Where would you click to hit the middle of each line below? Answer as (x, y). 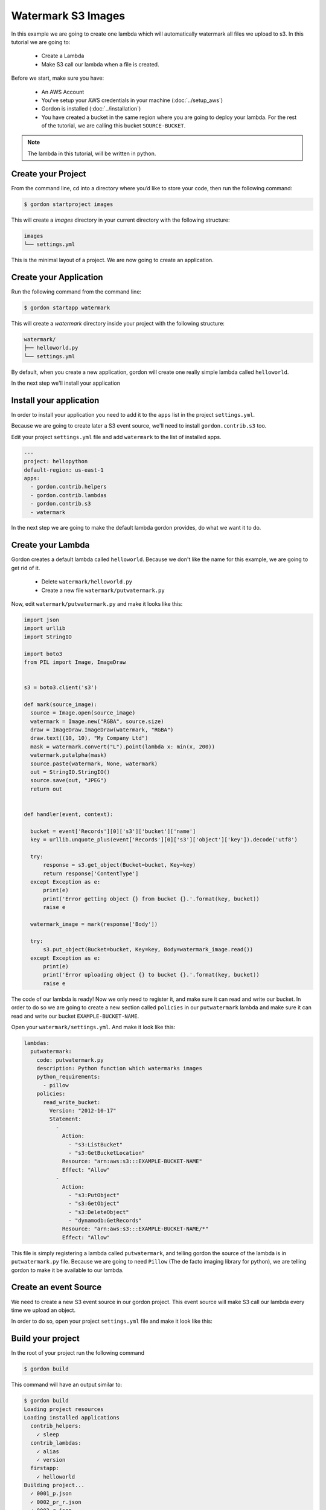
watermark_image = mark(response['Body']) (94, 924)
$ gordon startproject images (69, 204)
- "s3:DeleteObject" (99, 1212)
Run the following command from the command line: (76, 291)
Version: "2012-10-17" (83, 1110)
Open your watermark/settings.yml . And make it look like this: (93, 1027)
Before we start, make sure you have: (58, 78)
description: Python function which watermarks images (119, 1068)
